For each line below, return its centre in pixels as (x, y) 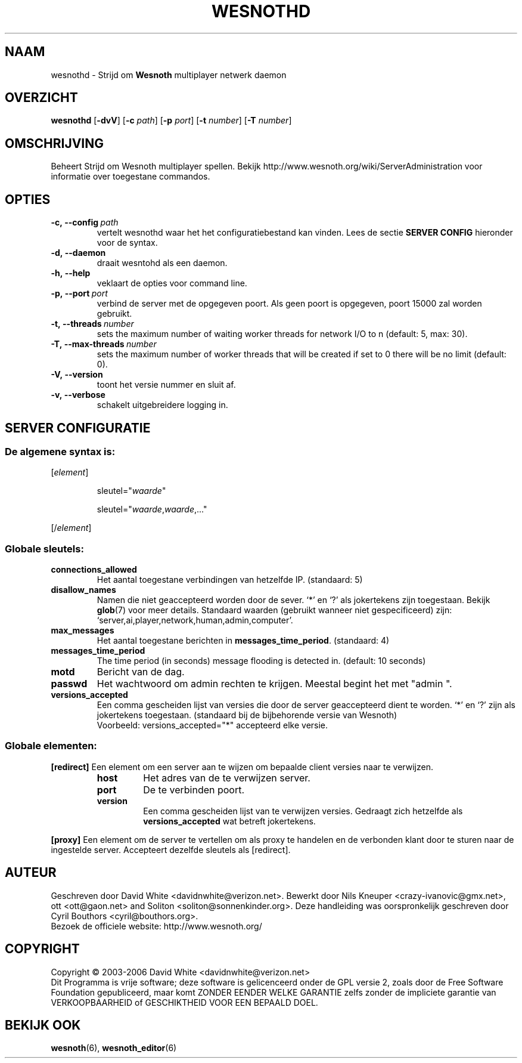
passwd (69, 684)
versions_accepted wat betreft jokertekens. (229, 821)
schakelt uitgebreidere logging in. (162, 405)
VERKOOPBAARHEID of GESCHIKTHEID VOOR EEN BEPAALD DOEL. (184, 1002)
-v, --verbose (78, 395)
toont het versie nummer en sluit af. (166, 385)
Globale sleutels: (44, 549)
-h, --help (71, 273)
